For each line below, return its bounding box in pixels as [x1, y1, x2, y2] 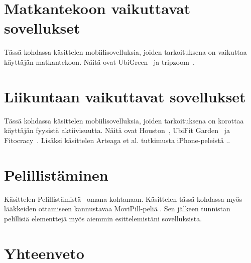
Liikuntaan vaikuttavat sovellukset [4, 86, 246, 106]
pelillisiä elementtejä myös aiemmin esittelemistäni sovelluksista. [4, 213, 202, 223]
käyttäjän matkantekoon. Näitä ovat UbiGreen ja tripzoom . [4, 56, 195, 67]
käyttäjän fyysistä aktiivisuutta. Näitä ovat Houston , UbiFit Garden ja [4, 125, 230, 136]
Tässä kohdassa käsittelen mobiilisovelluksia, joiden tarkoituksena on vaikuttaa [4, 47, 247, 57]
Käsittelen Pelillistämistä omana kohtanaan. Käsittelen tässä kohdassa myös [4, 193, 242, 204]
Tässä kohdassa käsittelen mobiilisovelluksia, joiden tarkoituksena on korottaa [4, 115, 244, 125]
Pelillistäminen [4, 164, 108, 185]
